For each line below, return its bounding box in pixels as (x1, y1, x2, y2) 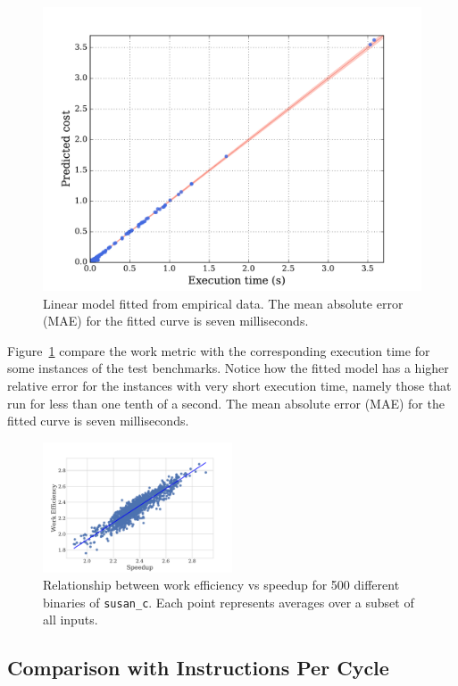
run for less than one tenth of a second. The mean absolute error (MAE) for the (7, 393, 445, 412)
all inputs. (43, 610, 98, 629)
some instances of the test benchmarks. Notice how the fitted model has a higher (7, 359, 449, 377)
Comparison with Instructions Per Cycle (7, 654, 389, 682)
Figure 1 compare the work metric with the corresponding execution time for (7, 341, 430, 360)
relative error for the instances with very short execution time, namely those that (7, 376, 452, 394)
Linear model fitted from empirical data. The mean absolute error (43, 293, 404, 312)
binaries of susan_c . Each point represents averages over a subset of (43, 592, 414, 611)
